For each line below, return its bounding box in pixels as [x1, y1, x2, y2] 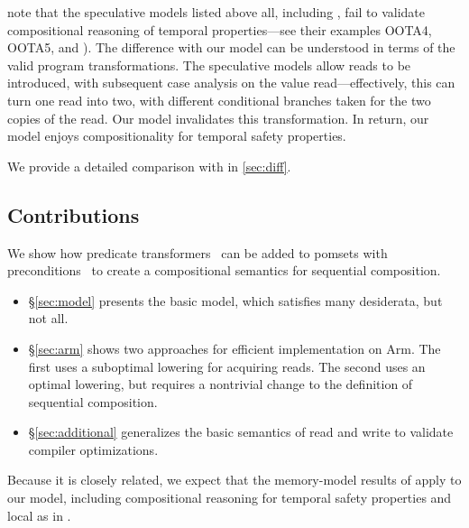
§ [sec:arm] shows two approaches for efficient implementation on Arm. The [28, 338, 441, 357]
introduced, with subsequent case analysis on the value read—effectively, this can [7, 73, 455, 92]
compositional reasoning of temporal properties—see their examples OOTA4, [7, 20, 432, 39]
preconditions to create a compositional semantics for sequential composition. [7, 261, 441, 280]
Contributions [7, 200, 140, 228]
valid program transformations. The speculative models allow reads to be [7, 55, 411, 74]
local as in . [7, 505, 71, 524]
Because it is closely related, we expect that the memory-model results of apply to [7, 470, 462, 489]
